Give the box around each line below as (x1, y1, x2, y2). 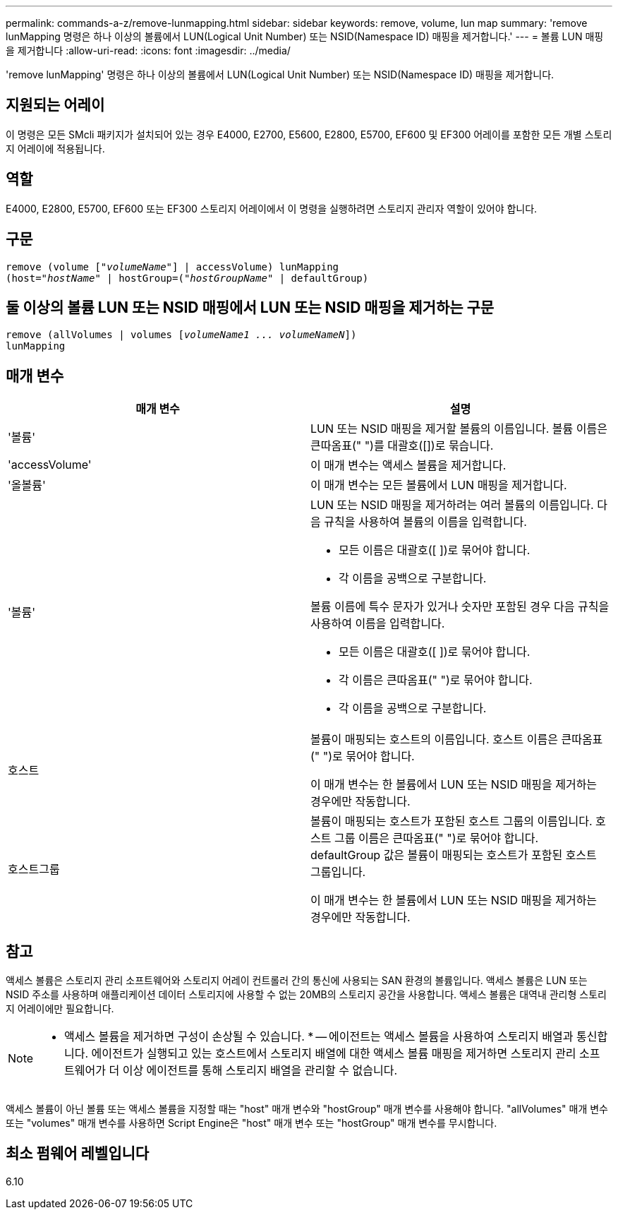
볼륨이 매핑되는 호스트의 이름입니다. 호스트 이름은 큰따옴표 (310, 732, 603, 747)
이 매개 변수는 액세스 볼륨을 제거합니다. (310, 458, 507, 473)
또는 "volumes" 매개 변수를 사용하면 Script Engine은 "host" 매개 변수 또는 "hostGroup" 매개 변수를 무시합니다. (6, 1117, 497, 1130)
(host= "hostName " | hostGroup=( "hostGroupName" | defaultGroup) (6, 272, 369, 284)
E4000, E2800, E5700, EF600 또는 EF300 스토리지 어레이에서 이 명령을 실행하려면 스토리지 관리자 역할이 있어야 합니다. (6, 202, 538, 215)
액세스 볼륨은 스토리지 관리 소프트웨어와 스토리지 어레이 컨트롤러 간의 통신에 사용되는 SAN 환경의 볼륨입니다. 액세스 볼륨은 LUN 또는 (6, 974, 588, 987)
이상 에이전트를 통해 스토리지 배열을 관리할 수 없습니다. (122, 1063, 398, 1078)
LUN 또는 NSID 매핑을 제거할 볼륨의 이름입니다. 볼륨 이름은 (310, 421, 607, 436)
